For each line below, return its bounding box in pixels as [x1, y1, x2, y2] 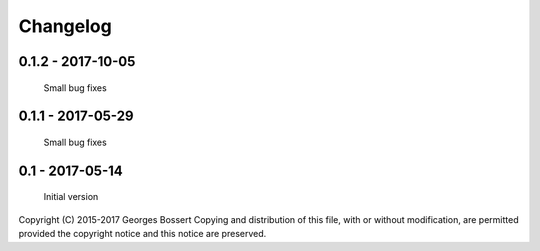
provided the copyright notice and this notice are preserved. [18, 228, 267, 240]
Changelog [18, 15, 112, 37]
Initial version [43, 191, 99, 203]
